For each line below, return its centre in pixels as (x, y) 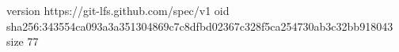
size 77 (23, 41)
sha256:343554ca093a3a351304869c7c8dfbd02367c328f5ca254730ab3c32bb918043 (200, 26)
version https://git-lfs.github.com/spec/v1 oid (118, 10)
